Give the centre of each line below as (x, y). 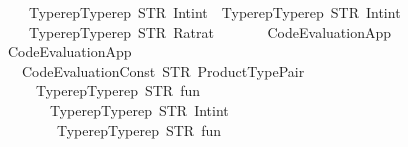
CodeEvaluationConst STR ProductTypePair (163, 70)
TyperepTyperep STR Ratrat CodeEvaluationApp (210, 31)
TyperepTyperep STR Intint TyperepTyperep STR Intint (214, 12)
